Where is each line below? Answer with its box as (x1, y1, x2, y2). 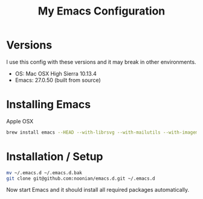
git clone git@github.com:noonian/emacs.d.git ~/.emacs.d (6, 175, 155, 181)
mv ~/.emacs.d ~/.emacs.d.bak (6, 169, 83, 176)
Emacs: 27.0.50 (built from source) (14, 76, 101, 83)
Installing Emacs (6, 98, 91, 111)
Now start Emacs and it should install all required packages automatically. (6, 186, 190, 194)
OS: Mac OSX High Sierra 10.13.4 (14, 70, 97, 77)
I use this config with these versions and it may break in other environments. (6, 58, 196, 65)
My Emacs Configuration (37, 4, 166, 18)
